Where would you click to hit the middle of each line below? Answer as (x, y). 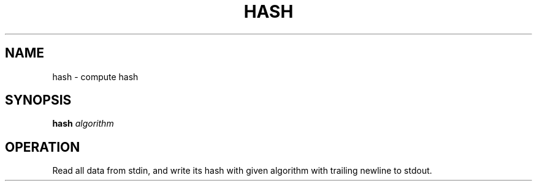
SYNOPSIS (38, 100)
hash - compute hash (95, 76)
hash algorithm (83, 124)
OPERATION (43, 147)
